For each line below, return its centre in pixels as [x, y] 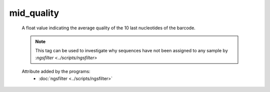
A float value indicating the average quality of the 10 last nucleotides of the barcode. [109, 28]
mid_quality [34, 13]
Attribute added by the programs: [56, 72]
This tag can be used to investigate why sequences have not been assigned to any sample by [132, 51]
